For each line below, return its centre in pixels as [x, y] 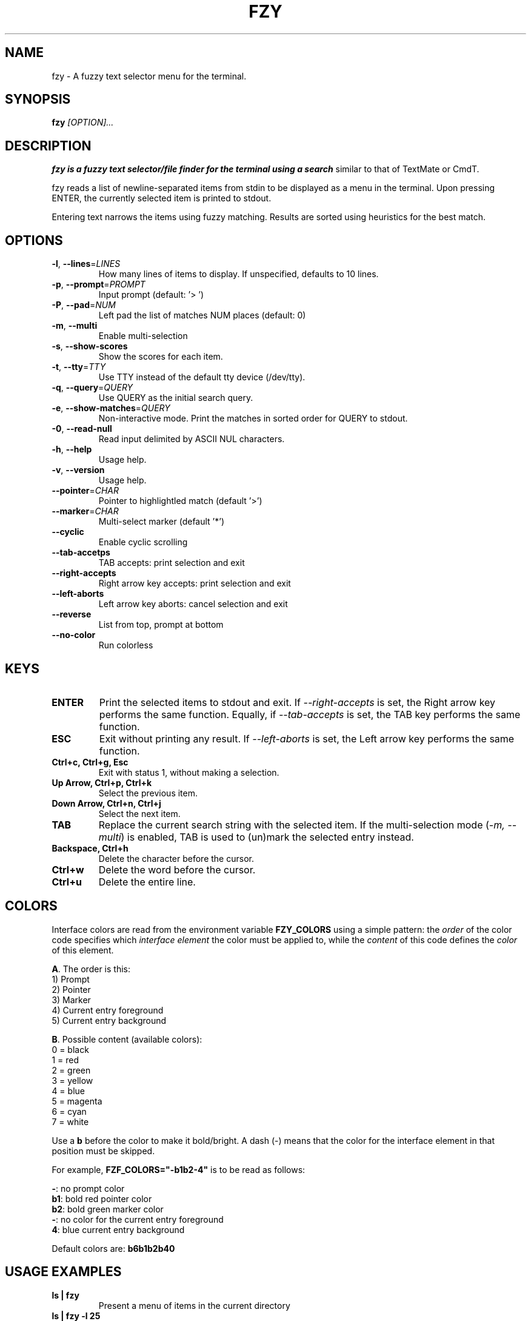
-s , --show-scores [90, 346]
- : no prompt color [88, 1188]
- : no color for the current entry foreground [138, 1219]
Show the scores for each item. [161, 357]
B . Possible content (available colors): [127, 1039]
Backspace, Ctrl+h [90, 848]
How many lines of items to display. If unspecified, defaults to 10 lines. [239, 274]
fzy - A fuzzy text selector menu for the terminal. [149, 76]
